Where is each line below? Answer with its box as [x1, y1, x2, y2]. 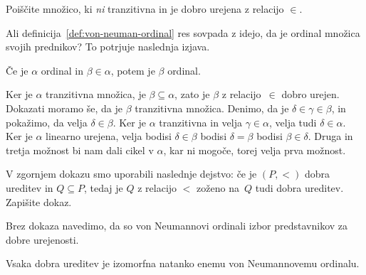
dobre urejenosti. [6, 232, 79, 247]
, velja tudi [269, 114, 317, 129]
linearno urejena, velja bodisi [46, 129, 172, 144]
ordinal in [41, 63, 83, 77]
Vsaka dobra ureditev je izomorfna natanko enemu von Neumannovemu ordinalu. [6, 256, 360, 271]
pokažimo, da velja [6, 114, 88, 129]
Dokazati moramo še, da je [6, 100, 123, 115]
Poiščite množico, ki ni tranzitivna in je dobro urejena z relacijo [6, 1, 284, 16]
